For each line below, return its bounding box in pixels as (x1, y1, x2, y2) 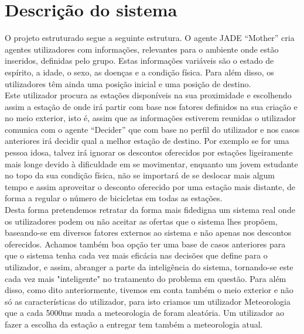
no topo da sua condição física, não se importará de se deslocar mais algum (5, 169, 275, 181)
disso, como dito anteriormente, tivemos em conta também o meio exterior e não (5, 284, 293, 296)
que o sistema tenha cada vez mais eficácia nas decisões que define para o (5, 249, 268, 261)
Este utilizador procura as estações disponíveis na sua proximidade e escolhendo (5, 89, 292, 101)
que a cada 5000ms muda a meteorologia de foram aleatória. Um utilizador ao (5, 307, 284, 319)
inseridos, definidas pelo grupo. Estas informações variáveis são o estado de (5, 54, 274, 67)
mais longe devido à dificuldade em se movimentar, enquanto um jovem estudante (5, 157, 298, 170)
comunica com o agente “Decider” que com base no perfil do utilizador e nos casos (5, 123, 300, 135)
